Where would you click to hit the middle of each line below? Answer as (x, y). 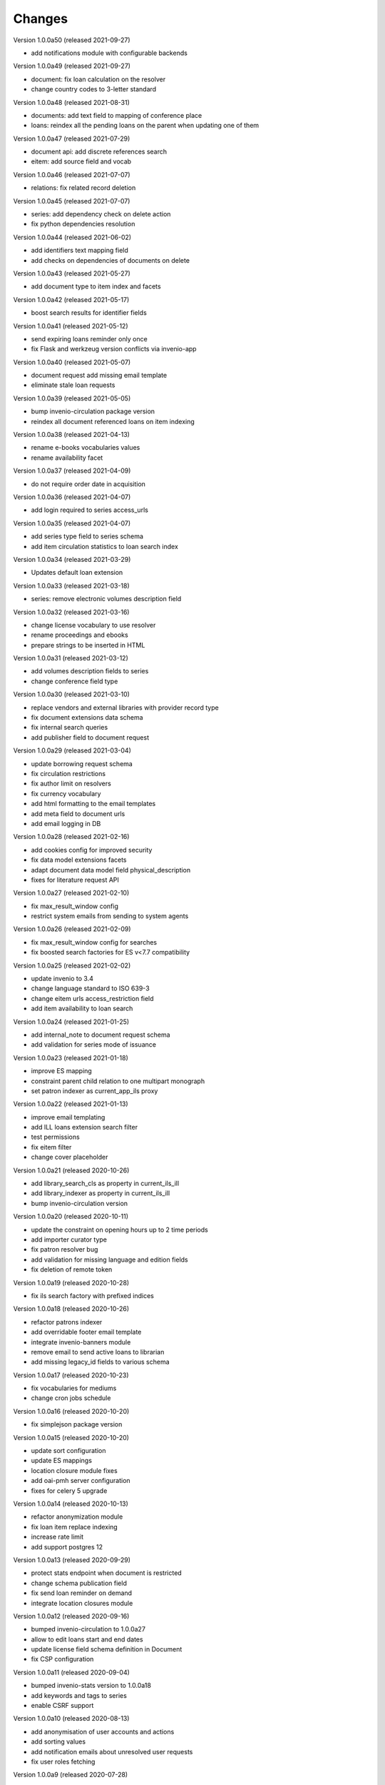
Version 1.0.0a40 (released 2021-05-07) (72, 362)
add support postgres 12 (67, 1547)
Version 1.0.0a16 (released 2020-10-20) (71, 1411)
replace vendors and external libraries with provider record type (125, 708)
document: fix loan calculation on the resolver (98, 79)
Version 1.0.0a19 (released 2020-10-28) (71, 1282)
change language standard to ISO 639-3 (90, 988)
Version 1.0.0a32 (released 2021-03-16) (71, 612)
